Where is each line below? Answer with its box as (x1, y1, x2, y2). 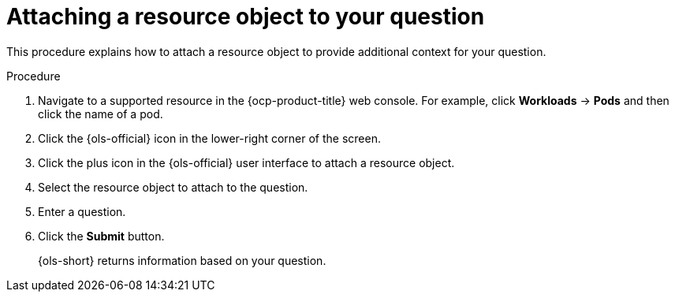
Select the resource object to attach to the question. (38, 180, 308, 194)
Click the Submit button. (38, 229, 165, 243)
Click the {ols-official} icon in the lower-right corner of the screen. (38, 131, 381, 145)
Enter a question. (38, 204, 126, 218)
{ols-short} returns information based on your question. (38, 253, 326, 267)
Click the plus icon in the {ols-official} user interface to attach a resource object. (38, 155, 455, 169)
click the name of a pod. (38, 106, 163, 121)
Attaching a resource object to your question (6, 3, 485, 30)
